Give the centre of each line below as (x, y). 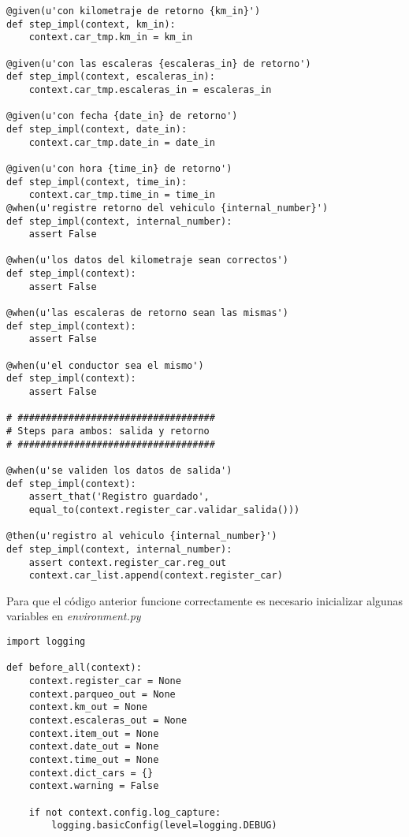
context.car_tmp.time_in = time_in (122, 195)
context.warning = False (94, 786)
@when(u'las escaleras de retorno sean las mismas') (147, 313)
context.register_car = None (105, 681)
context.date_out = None (94, 747)
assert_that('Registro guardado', (119, 497)
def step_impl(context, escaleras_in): (111, 77)
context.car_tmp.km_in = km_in (111, 37)
